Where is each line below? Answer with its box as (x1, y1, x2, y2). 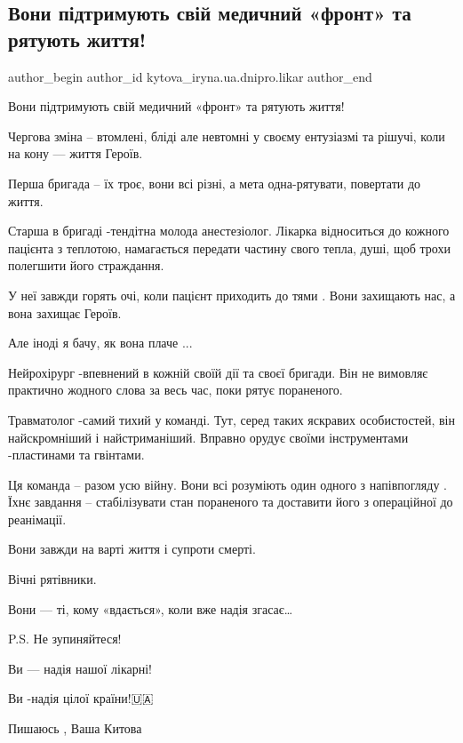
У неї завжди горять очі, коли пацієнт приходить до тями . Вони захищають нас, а (8, 285, 456, 304)
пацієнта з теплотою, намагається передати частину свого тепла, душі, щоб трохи (8, 238, 451, 257)
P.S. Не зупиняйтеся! (8, 629, 122, 648)
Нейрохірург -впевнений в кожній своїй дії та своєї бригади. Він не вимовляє (8, 363, 428, 381)
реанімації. (8, 509, 67, 528)
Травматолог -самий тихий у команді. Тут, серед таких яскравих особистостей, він (8, 410, 455, 428)
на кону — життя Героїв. (8, 144, 143, 163)
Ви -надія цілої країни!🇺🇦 (8, 689, 154, 707)
